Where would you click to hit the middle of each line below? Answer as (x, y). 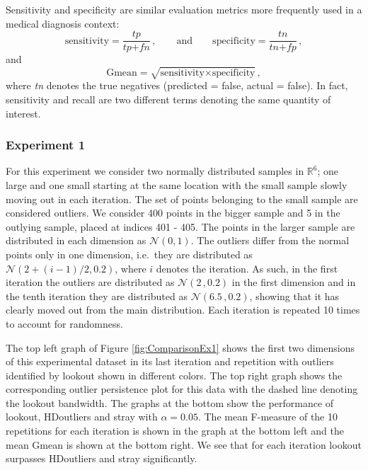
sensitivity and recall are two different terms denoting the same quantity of (168, 99)
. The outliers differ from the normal (270, 240)
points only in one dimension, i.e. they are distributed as (129, 254)
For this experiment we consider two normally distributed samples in (155, 171)
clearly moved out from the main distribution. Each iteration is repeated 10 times (183, 310)
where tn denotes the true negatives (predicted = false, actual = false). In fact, (177, 85)
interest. (23, 113)
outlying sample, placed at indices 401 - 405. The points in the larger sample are (180, 226)
